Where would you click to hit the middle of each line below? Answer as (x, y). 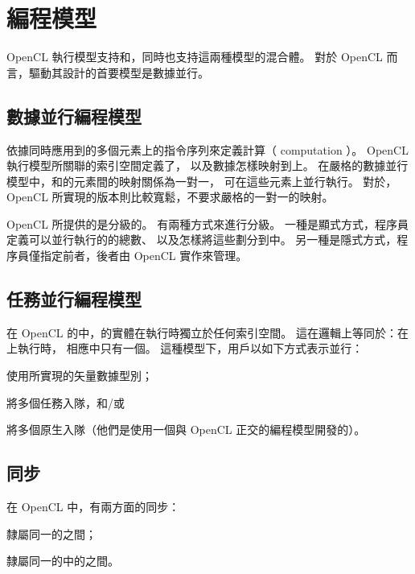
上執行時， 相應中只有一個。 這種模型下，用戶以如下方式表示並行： (185, 348)
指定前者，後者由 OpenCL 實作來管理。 (144, 256)
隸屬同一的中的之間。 (63, 561)
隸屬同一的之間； (51, 533)
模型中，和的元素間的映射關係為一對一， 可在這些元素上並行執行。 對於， (202, 181)
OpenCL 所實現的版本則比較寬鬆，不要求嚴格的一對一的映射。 (170, 197)
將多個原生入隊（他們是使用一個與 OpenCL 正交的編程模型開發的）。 (186, 429)
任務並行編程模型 (74, 299)
